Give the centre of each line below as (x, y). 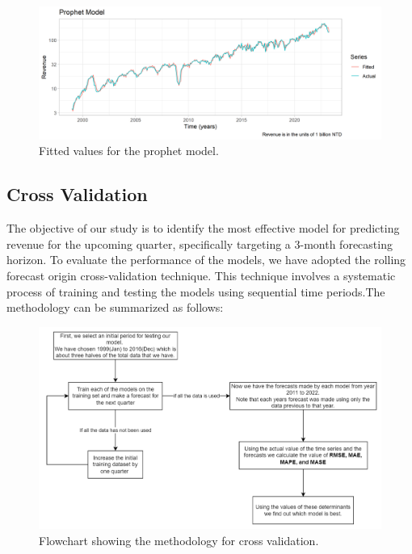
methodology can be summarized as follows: (115, 307)
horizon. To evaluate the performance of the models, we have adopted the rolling (206, 260)
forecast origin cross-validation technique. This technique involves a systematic (201, 275)
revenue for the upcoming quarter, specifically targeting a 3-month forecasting (200, 243)
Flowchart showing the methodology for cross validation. (179, 540)
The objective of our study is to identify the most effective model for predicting (203, 228)
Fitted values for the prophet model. (129, 151)
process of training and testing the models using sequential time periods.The (196, 291)
